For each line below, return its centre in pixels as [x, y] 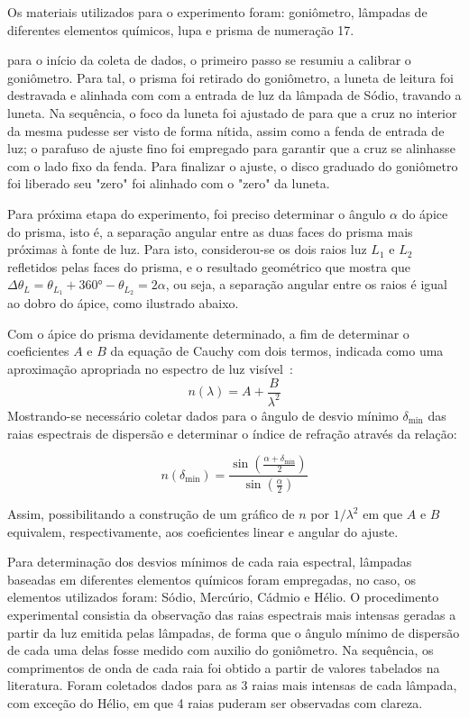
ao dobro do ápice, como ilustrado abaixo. [123, 303]
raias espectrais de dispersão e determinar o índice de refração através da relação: [232, 433]
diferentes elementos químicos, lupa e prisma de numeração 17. [181, 29]
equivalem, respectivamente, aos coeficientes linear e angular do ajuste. [203, 531]
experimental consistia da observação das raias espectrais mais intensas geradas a [232, 614]
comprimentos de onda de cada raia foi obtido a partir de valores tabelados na [224, 667]
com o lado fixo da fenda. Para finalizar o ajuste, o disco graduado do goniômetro [233, 165]
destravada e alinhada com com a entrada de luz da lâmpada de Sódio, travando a [234, 95]
